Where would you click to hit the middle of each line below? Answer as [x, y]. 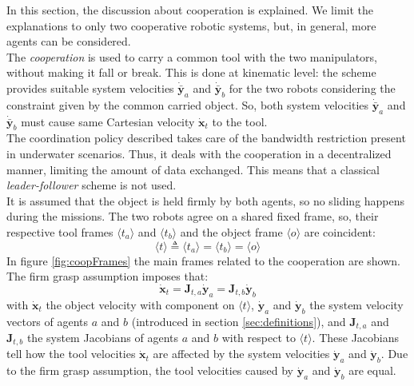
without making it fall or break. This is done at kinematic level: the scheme [191, 72]
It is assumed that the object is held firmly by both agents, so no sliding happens [206, 200]
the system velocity [356, 304]
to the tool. [240, 121]
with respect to [259, 337]
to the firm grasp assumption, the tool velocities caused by [150, 370]
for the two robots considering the [312, 88]
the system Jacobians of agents [102, 337]
